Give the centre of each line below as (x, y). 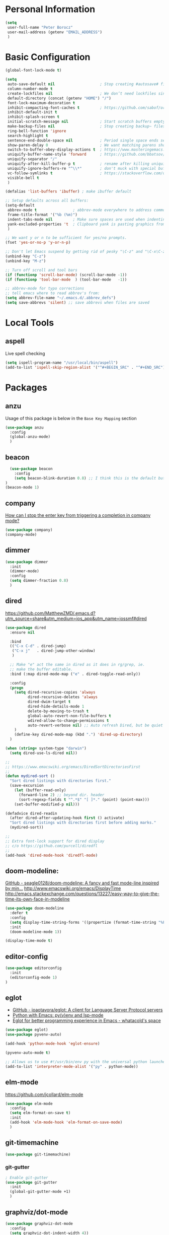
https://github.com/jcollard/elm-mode (44, 1094)
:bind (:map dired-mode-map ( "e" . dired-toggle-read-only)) (75, 674)
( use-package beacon (31, 469)
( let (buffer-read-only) (40, 790)
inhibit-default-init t (32, 112)
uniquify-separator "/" (32, 159)
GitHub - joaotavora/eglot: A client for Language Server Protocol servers (88, 1010)
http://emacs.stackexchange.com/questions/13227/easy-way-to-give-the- (82, 894)
